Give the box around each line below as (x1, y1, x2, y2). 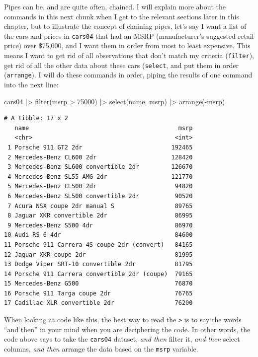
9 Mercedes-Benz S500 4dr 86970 (7, 221, 193, 229)
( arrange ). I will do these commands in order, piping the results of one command (4, 70, 253, 80)
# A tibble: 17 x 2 (4, 115, 68, 122)
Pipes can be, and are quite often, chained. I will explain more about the (4, 1, 226, 11)
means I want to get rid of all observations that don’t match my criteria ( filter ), (4, 50, 254, 61)
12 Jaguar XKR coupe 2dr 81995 (4, 251, 193, 258)
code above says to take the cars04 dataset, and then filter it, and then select (4, 334, 240, 344)
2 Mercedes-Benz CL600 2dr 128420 (7, 153, 193, 161)
